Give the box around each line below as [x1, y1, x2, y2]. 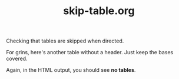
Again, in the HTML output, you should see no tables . [6, 67, 136, 74]
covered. [6, 55, 28, 62]
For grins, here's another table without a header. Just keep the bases [6, 49, 174, 56]
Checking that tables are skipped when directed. [6, 37, 124, 45]
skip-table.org [63, 4, 135, 18]
